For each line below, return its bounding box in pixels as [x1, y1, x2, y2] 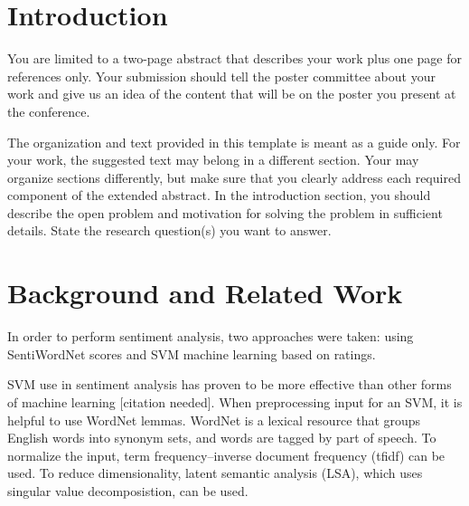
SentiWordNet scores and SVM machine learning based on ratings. [7, 344, 376, 363]
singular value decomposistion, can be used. [7, 481, 249, 500]
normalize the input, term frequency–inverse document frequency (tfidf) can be [7, 445, 446, 464]
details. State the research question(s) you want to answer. [7, 221, 332, 240]
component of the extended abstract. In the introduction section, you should [7, 186, 431, 205]
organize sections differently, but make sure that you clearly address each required [7, 167, 461, 186]
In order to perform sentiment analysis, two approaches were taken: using [7, 327, 414, 346]
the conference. [7, 101, 90, 120]
